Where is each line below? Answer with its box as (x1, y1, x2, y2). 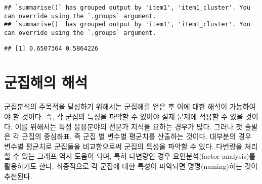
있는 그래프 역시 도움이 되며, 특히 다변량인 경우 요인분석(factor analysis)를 (22, 151, 256, 161)
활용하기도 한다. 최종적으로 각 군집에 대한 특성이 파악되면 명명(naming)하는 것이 (4, 160, 258, 171)
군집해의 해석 (4, 72, 88, 93)
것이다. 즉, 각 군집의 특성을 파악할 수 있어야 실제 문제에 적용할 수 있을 (22, 111, 243, 121)
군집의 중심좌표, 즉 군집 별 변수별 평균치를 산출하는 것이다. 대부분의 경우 (22, 131, 251, 142)
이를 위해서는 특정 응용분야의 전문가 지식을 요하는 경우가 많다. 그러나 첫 (15, 121, 243, 131)
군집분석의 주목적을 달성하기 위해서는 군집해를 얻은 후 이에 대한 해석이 (4, 101, 228, 112)
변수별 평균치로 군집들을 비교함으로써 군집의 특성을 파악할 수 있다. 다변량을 (4, 141, 242, 151)
